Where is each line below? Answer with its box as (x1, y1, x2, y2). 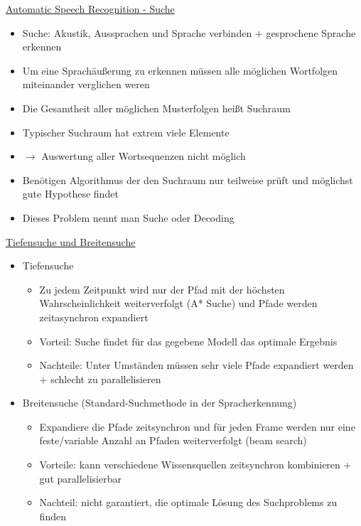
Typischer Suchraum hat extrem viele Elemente (22, 124, 230, 139)
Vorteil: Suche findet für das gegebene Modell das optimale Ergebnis (39, 333, 338, 348)
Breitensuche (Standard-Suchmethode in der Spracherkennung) (22, 395, 297, 410)
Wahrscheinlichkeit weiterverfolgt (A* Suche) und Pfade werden (39, 296, 318, 311)
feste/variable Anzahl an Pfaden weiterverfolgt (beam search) (39, 433, 307, 448)
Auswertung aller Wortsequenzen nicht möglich (41, 149, 246, 163)
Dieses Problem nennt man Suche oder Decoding (22, 210, 235, 225)
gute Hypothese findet (22, 186, 119, 201)
